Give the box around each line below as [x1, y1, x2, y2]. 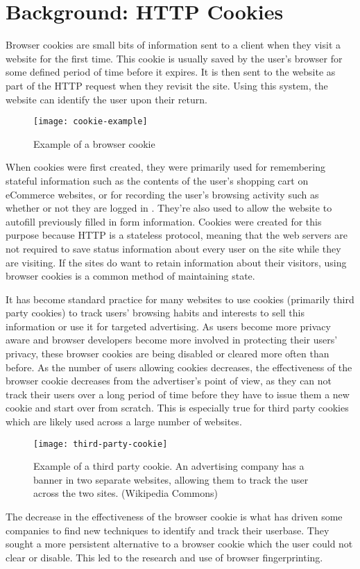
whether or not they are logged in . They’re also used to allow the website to [6, 201, 332, 215]
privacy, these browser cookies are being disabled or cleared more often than [6, 346, 329, 361]
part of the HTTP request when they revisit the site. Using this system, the [6, 78, 328, 92]
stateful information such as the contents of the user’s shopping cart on [6, 173, 309, 187]
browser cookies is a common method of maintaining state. [6, 269, 255, 283]
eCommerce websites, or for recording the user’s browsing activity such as [6, 187, 319, 201]
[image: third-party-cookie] [33, 439, 168, 449]
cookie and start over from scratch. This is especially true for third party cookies [6, 400, 349, 415]
